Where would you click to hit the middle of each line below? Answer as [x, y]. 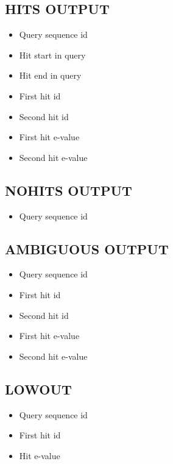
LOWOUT [38, 389]
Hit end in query [50, 75]
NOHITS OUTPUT [69, 190]
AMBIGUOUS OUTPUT [87, 248]
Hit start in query [52, 55]
